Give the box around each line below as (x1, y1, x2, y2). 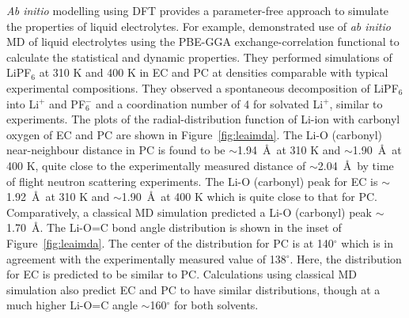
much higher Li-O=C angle (6, 297, 138, 313)
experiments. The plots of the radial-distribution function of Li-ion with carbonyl (6, 111, 400, 127)
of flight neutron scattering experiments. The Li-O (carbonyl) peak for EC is (6, 172, 378, 189)
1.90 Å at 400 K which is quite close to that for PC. (121, 188, 377, 205)
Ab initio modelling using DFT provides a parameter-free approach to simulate (6, 2, 389, 18)
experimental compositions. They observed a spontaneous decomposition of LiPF (6, 79, 399, 96)
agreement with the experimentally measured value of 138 (6, 250, 286, 267)
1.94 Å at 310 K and (237, 142, 341, 158)
